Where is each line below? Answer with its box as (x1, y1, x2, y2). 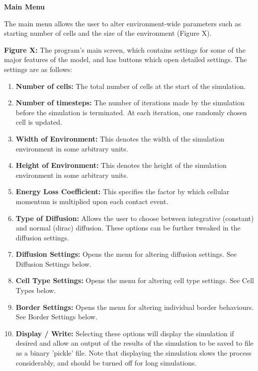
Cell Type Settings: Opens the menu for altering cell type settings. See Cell (15, 275, 254, 286)
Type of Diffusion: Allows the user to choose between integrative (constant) (15, 213, 254, 223)
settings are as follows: (4, 64, 73, 74)
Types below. (15, 285, 56, 296)
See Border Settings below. (15, 311, 97, 322)
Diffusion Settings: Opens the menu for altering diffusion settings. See (15, 249, 237, 259)
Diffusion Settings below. (15, 258, 91, 269)
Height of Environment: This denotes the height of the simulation (15, 160, 227, 170)
